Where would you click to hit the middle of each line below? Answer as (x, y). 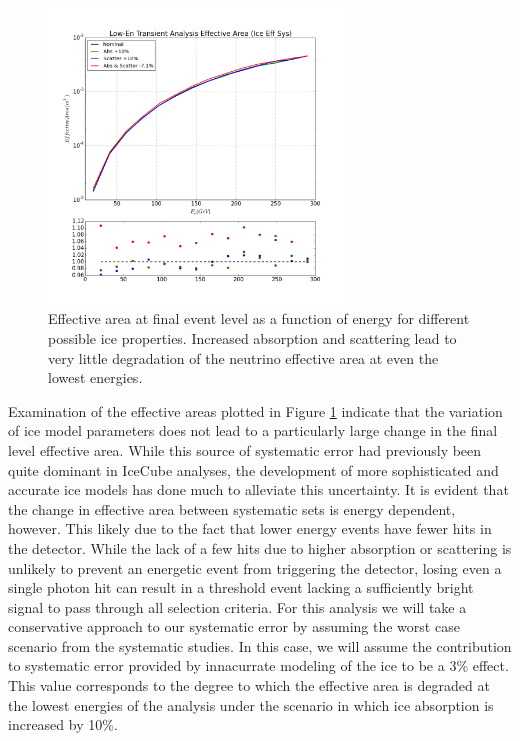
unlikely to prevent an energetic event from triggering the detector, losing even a (255, 567)
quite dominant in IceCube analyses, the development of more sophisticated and (253, 469)
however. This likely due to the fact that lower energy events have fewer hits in (250, 528)
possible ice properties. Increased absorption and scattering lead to (252, 337)
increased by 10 (55, 724)
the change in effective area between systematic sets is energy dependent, (232, 508)
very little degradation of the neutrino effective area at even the (243, 357)
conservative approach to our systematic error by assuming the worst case (234, 626)
